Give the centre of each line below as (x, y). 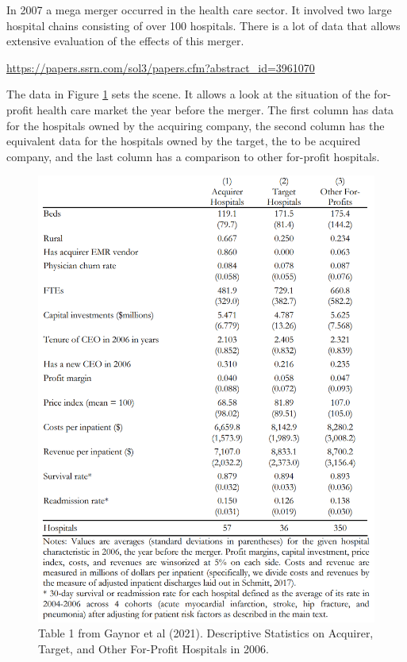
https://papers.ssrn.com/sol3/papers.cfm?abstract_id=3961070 (161, 67)
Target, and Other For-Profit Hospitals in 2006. (154, 648)
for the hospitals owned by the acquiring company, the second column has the (196, 125)
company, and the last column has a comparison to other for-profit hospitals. (193, 156)
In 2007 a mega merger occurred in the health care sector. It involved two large (199, 10)
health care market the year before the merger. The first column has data (215, 109)
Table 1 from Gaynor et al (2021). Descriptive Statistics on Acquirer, (206, 633)
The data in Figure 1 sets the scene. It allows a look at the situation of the (188, 94)
